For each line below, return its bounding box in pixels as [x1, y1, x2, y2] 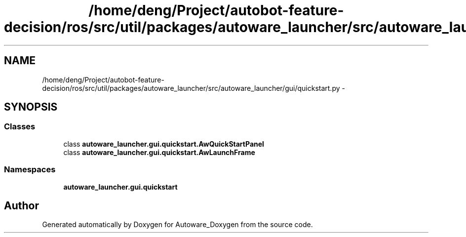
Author [4, 199, 39, 212]
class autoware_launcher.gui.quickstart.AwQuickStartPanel [63, 139, 264, 148]
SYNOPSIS [4, 101, 58, 114]
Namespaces [4, 164, 56, 175]
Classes [4, 121, 36, 132]
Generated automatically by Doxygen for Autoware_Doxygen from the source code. [42, 220, 313, 229]
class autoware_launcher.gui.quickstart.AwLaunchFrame [63, 148, 255, 157]
